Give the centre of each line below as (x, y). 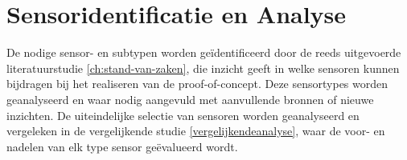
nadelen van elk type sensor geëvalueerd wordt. (122, 146)
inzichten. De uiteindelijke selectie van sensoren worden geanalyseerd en (183, 115)
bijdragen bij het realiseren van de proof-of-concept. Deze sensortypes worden (197, 84)
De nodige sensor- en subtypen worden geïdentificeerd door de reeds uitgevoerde (204, 52)
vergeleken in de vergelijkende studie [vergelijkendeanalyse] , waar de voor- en (196, 131)
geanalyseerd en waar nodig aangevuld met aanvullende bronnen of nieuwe (190, 99)
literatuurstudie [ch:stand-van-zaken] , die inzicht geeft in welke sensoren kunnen (203, 68)
